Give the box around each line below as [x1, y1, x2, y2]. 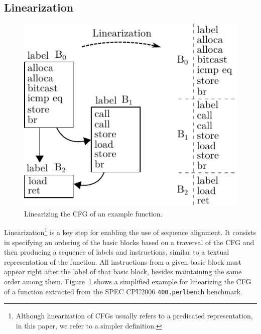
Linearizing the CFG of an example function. [24, 208, 163, 218]
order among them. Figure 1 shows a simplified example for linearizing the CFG [4, 276, 251, 286]
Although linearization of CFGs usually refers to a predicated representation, [16, 310, 253, 321]
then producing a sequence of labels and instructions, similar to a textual [4, 247, 229, 257]
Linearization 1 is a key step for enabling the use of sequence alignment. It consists [4, 226, 256, 238]
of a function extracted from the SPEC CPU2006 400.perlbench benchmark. [4, 286, 242, 296]
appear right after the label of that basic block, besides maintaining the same [4, 266, 242, 277]
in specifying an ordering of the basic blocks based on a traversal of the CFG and [4, 237, 254, 247]
